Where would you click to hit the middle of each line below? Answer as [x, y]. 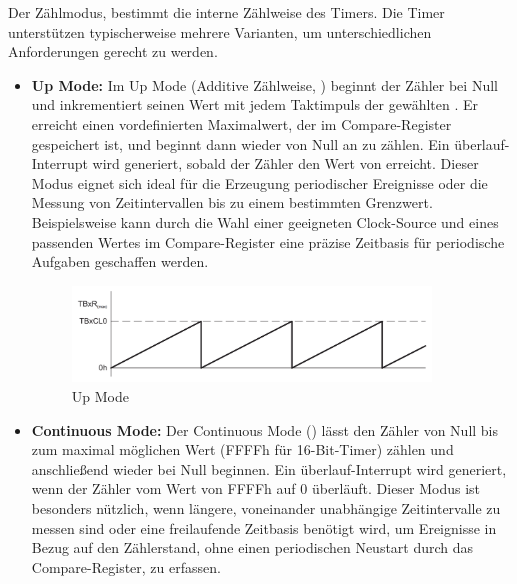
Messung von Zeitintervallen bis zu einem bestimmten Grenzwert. [232, 202]
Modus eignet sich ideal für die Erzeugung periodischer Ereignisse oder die [259, 182]
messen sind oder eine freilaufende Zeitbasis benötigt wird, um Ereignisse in [264, 527]
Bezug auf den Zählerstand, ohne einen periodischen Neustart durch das [252, 547]
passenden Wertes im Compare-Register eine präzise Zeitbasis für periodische [268, 241]
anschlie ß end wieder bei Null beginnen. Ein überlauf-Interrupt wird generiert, [269, 468]
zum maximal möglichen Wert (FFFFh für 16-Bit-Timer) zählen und [242, 449]
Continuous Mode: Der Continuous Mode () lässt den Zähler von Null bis [265, 429]
